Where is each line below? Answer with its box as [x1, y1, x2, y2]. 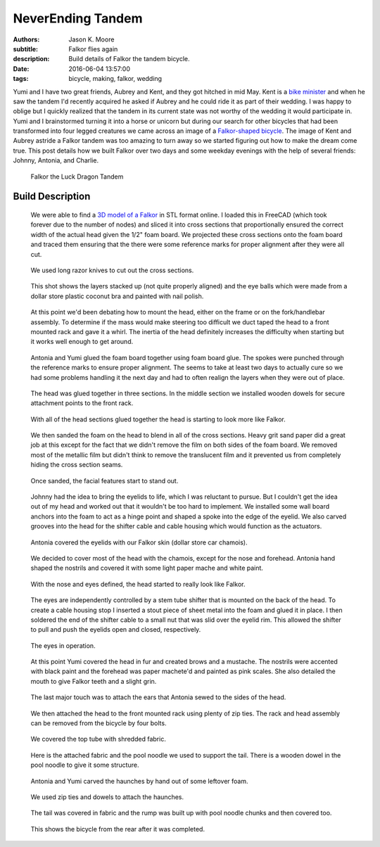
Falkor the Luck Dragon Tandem [30, 172, 124, 181]
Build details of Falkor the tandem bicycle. [68, 55, 190, 63]
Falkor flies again [68, 44, 118, 53]
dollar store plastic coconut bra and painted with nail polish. [30, 292, 204, 300]
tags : [13, 75, 29, 83]
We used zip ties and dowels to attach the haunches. [30, 793, 184, 801]
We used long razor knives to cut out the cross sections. [30, 266, 194, 274]
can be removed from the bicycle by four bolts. [30, 719, 167, 727]
